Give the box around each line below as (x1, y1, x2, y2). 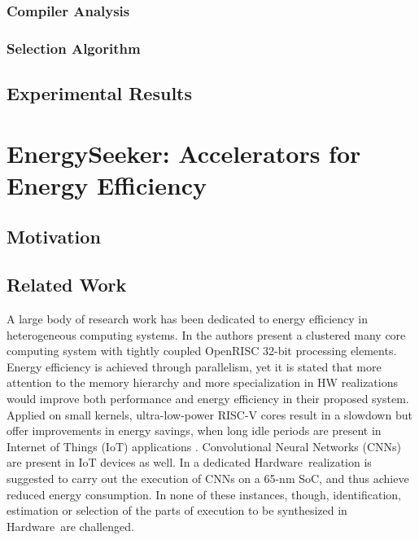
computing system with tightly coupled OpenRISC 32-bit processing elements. (7, 342, 397, 359)
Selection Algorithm (7, 37, 141, 58)
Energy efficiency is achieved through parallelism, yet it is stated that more (7, 358, 382, 375)
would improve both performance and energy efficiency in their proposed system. (7, 389, 409, 406)
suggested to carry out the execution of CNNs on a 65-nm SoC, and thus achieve (7, 469, 409, 486)
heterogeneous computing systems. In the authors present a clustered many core (7, 326, 406, 343)
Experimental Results (7, 81, 192, 106)
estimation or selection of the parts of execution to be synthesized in (7, 502, 347, 519)
